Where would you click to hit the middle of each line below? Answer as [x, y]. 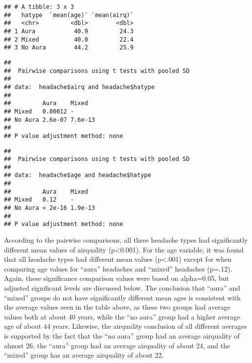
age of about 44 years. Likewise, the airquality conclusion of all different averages [126, 326]
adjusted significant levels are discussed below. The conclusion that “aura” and [122, 288]
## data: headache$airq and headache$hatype [79, 87]
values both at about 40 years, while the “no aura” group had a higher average [122, 316]
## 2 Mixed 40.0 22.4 [69, 39]
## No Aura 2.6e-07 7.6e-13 [50, 120]
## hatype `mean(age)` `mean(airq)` [69, 15]
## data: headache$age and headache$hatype [78, 175]
